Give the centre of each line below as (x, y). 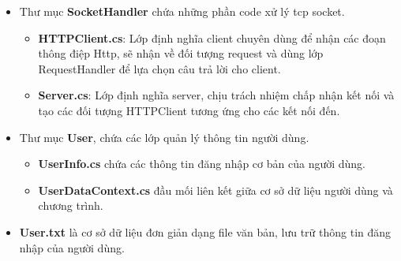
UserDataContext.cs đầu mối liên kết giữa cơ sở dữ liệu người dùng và (215, 190)
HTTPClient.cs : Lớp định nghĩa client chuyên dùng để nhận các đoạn (212, 37)
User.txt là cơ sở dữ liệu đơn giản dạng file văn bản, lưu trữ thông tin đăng (205, 231)
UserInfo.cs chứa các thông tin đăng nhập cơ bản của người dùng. (202, 164)
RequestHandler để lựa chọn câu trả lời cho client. (159, 68)
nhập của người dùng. (72, 247)
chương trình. (71, 205)
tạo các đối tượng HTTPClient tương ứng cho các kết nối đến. (189, 110)
